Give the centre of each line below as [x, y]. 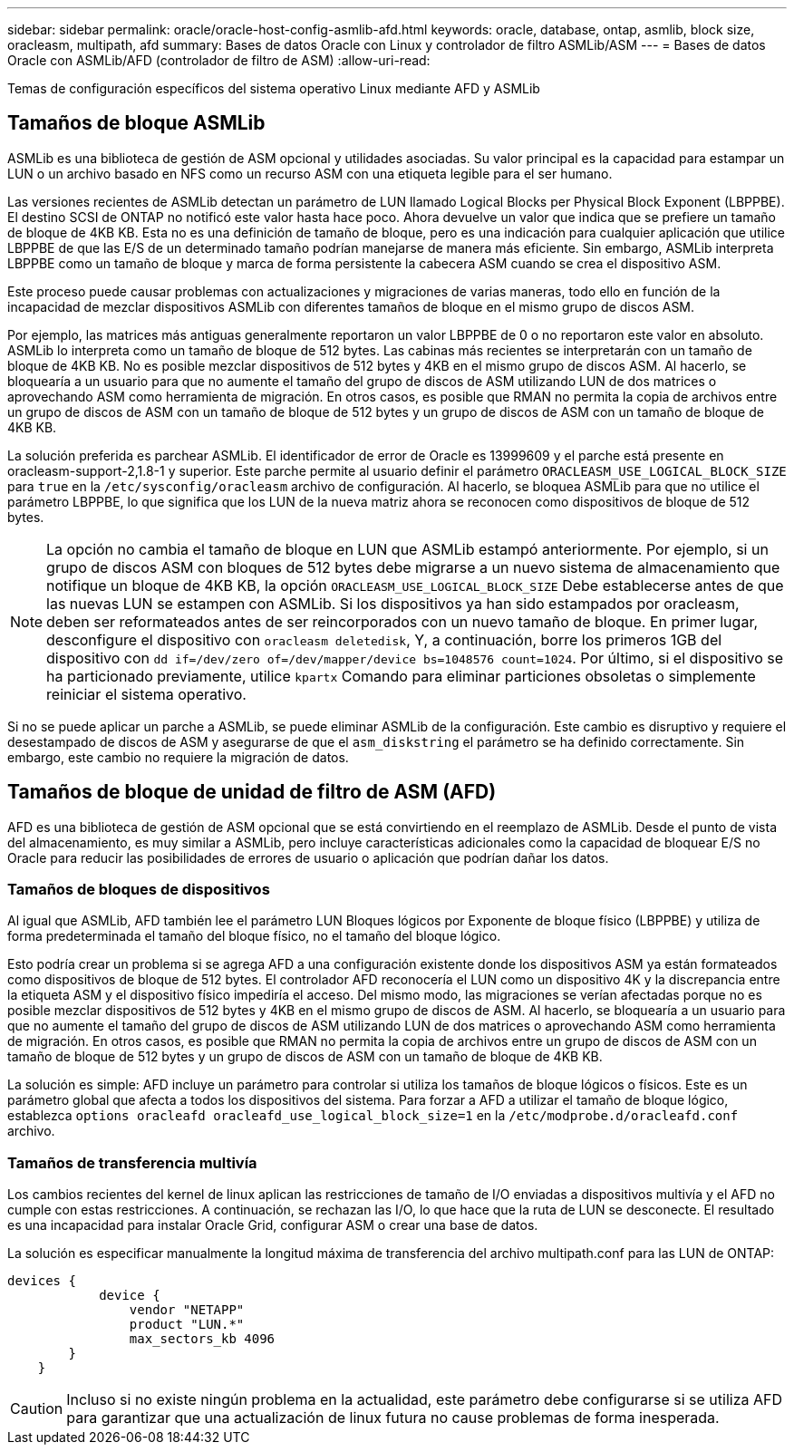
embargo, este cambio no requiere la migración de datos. [178, 757]
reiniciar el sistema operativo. [146, 694]
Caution [37, 1409]
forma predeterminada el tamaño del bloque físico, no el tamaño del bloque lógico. [254, 936]
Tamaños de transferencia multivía [132, 1162]
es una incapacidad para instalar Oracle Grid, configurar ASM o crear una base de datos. [273, 1225]
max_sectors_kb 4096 [202, 1339]
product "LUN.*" [187, 1325]
